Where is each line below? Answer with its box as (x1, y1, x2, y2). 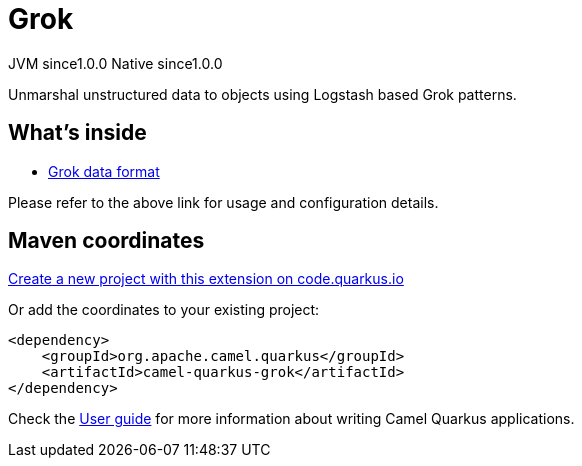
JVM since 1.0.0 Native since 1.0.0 (8, 54, 223, 72)
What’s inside (8, 120, 147, 146)
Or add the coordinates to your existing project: (8, 301, 320, 319)
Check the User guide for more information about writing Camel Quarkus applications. (8, 410, 575, 428)
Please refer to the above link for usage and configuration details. (8, 193, 439, 211)
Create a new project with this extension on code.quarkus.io (8, 270, 404, 288)
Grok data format (48, 162, 160, 180)
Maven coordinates (8, 228, 205, 254)
